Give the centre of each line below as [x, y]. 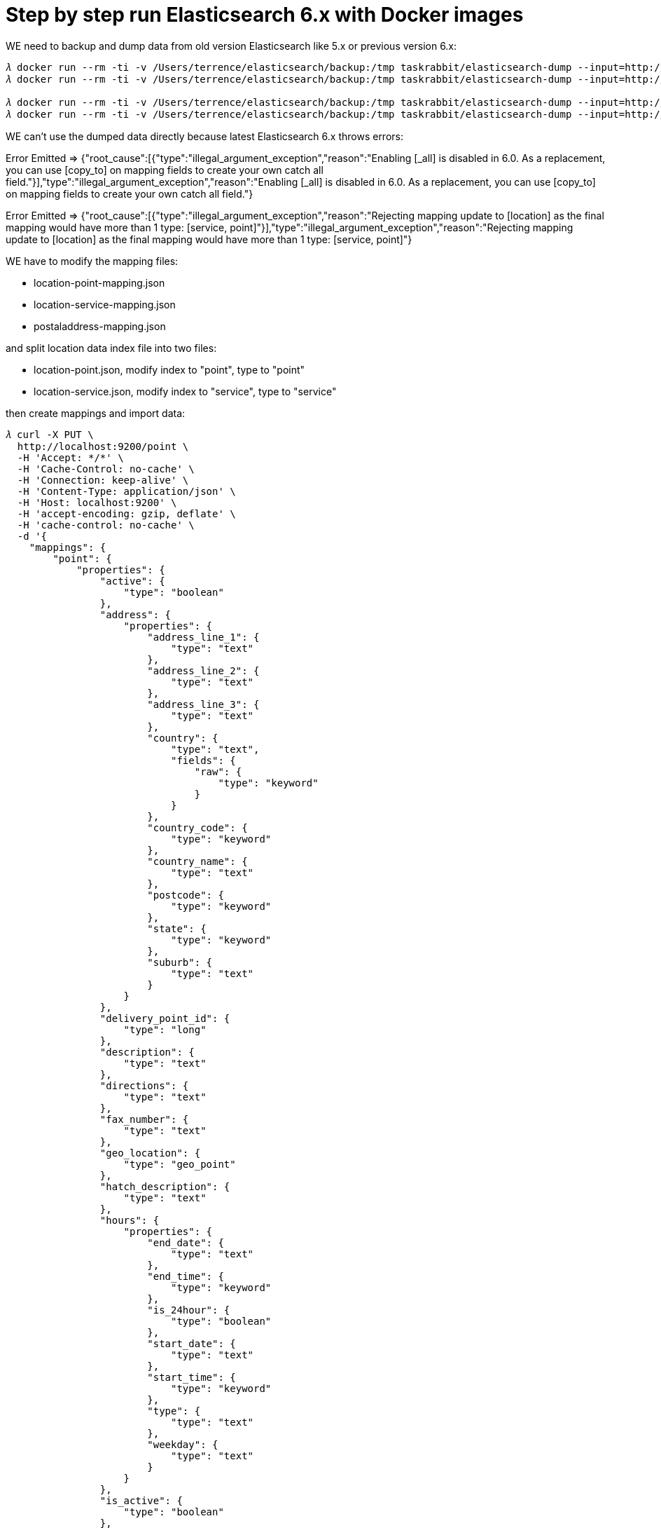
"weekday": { [183, 1444]
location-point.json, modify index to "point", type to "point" [169, 369]
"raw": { [218, 771]
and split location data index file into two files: [111, 348]
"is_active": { [141, 1500]
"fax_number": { [144, 1119]
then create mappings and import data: [96, 413]
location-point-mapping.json [99, 282]
